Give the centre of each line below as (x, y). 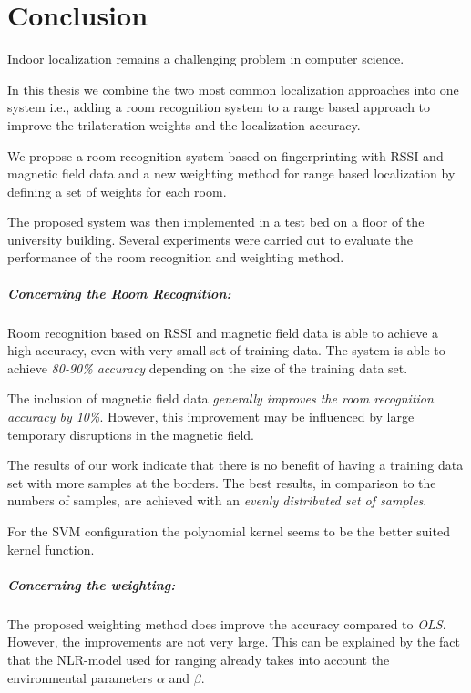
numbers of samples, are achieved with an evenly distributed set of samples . (217, 500)
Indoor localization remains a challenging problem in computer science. (206, 59)
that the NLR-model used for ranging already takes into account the (199, 659)
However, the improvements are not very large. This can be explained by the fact (234, 642)
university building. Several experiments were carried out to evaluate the (210, 239)
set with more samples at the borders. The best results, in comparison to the (222, 482)
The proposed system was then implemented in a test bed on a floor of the (216, 222)
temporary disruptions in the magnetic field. (131, 434)
